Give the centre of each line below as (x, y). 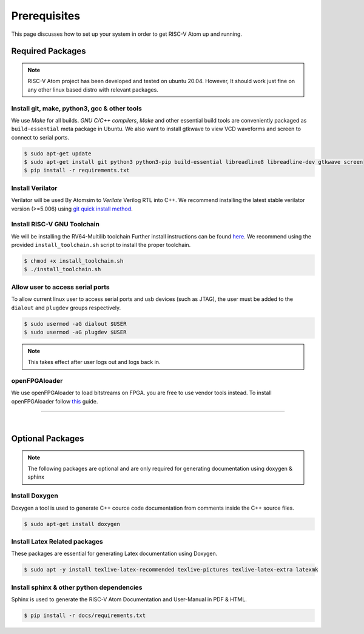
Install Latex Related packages (57, 541)
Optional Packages (48, 439)
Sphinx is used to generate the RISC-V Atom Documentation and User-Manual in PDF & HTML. (129, 599)
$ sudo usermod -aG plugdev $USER (75, 332)
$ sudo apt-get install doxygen (72, 524)
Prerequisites (46, 16)
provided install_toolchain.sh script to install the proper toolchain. (101, 245)
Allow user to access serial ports (60, 287)
